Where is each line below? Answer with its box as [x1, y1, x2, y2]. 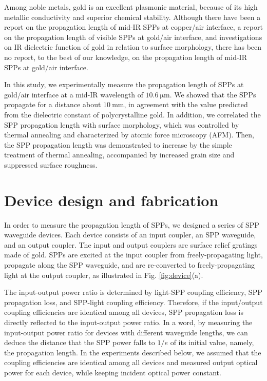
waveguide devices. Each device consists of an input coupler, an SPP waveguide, [4, 229, 256, 240]
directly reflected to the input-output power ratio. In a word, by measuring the [4, 316, 253, 327]
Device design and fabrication [4, 189, 219, 210]
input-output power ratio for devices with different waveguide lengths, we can [4, 327, 248, 337]
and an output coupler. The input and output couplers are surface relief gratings [4, 239, 258, 250]
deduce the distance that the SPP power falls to [4, 337, 155, 348]
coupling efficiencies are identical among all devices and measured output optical [4, 357, 258, 368]
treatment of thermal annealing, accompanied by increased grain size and [4, 149, 235, 160]
